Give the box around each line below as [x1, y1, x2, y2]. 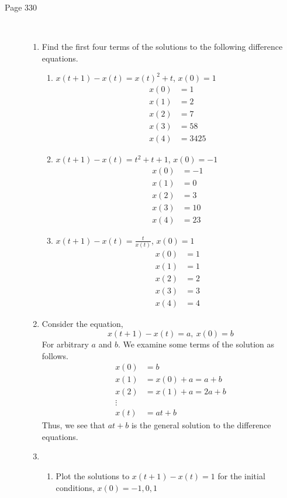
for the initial [217, 470, 265, 482]
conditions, [56, 481, 95, 493]
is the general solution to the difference [131, 419, 271, 431]
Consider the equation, [42, 318, 123, 330]
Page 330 [5, 1, 37, 13]
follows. [42, 349, 68, 361]
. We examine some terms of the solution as [117, 337, 274, 350]
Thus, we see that [42, 419, 106, 431]
